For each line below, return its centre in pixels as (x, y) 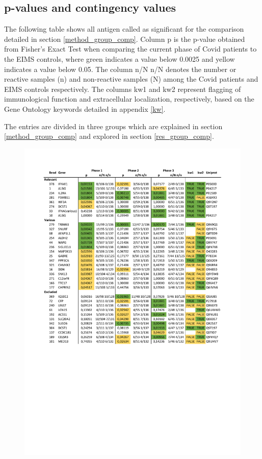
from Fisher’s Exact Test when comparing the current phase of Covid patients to (130, 49)
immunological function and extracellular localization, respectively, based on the (129, 99)
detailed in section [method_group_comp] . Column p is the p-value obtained (125, 39)
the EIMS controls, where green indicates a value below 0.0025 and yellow (120, 58)
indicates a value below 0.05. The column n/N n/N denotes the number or (120, 69)
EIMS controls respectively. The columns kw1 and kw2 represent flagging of (123, 89)
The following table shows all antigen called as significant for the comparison (124, 29)
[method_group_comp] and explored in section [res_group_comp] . (109, 136)
